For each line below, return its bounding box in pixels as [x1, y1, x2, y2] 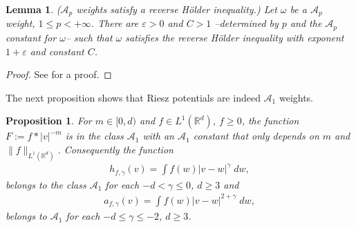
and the [290, 16, 322, 30]
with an [142, 129, 174, 143]
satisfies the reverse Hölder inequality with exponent [125, 30, 344, 44]
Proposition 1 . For [6, 113, 92, 128]
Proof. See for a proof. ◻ [6, 67, 112, 82]
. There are [91, 16, 139, 30]
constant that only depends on [193, 129, 319, 143]
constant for [6, 30, 57, 44]
